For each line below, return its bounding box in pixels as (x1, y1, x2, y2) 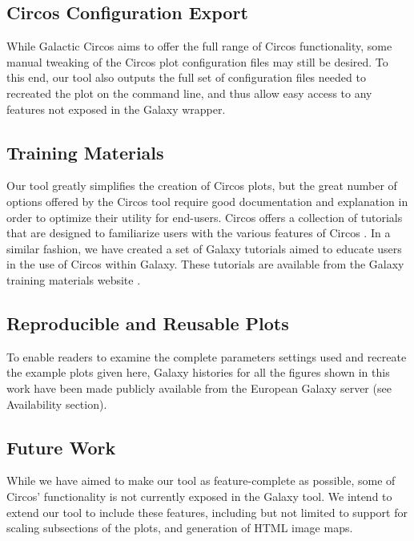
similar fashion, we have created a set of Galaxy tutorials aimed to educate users (6, 240, 402, 256)
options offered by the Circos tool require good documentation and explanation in (6, 192, 408, 209)
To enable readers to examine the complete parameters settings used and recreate (6, 348, 407, 365)
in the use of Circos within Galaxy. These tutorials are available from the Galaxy (6, 256, 404, 273)
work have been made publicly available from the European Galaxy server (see (6, 379, 392, 396)
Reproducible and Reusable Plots (6, 310, 289, 335)
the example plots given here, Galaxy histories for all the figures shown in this (6, 364, 390, 381)
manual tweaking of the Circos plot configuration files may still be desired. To (6, 53, 388, 70)
